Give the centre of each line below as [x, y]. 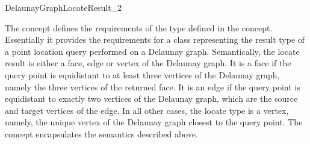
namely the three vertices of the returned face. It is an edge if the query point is [153, 86]
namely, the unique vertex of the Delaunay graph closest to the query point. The [154, 122]
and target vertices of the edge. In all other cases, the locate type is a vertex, [147, 110]
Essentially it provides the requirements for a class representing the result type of [155, 39]
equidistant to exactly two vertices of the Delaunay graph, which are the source [151, 99]
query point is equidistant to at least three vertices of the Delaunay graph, [142, 74]
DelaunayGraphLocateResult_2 [64, 7]
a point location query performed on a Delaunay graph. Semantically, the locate [152, 51]
